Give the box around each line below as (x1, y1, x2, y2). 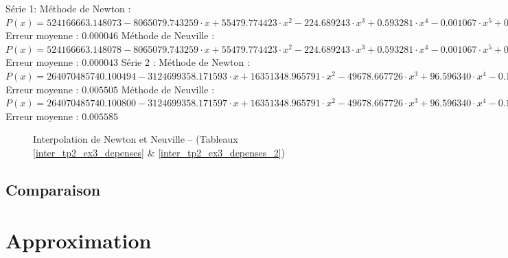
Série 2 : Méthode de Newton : (121, 55, 250, 69)
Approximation (5, 226, 152, 254)
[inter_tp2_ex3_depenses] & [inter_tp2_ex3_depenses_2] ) (33, 145, 286, 159)
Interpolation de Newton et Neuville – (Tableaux (33, 132, 238, 146)
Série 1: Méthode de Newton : (5, 1, 131, 15)
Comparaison (5, 178, 101, 200)
